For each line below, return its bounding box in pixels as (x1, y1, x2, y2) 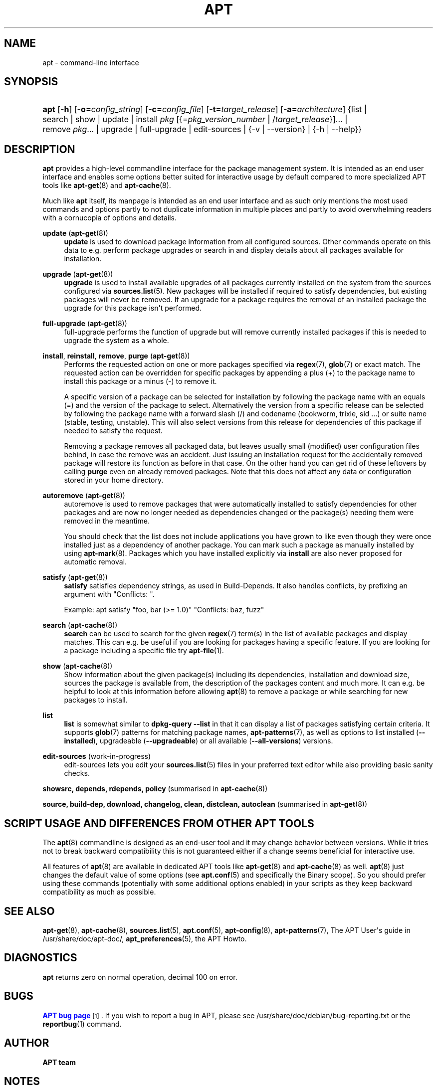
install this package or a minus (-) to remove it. (64, 377, 217, 386)
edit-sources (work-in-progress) (42, 752, 151, 761)
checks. (64, 769, 90, 778)
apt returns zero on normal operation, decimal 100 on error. (42, 972, 237, 981)
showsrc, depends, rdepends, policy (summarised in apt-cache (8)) (42, 784, 268, 793)
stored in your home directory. (64, 476, 164, 485)
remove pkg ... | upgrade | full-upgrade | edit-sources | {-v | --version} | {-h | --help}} (42, 124, 362, 135)
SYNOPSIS (4, 75, 58, 88)
